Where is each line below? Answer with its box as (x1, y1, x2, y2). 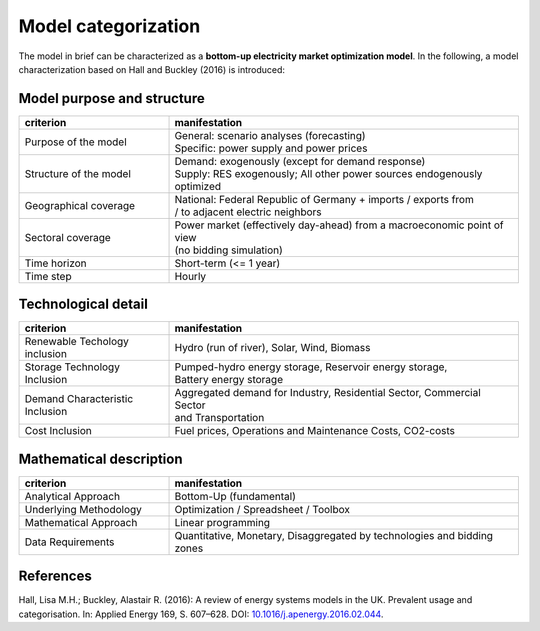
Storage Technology (24, 360, 120, 374)
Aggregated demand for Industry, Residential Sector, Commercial (174, 386, 482, 400)
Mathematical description (18, 450, 184, 467)
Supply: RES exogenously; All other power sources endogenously (174, 166, 483, 180)
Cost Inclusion (24, 424, 92, 438)
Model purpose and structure (18, 90, 205, 107)
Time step (24, 269, 72, 283)
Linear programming (174, 515, 270, 529)
